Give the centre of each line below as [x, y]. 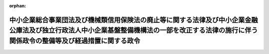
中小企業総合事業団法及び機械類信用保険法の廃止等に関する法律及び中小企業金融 [134, 20]
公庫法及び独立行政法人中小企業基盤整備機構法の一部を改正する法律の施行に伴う [134, 30]
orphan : [18, 6]
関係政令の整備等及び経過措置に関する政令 [75, 41]
